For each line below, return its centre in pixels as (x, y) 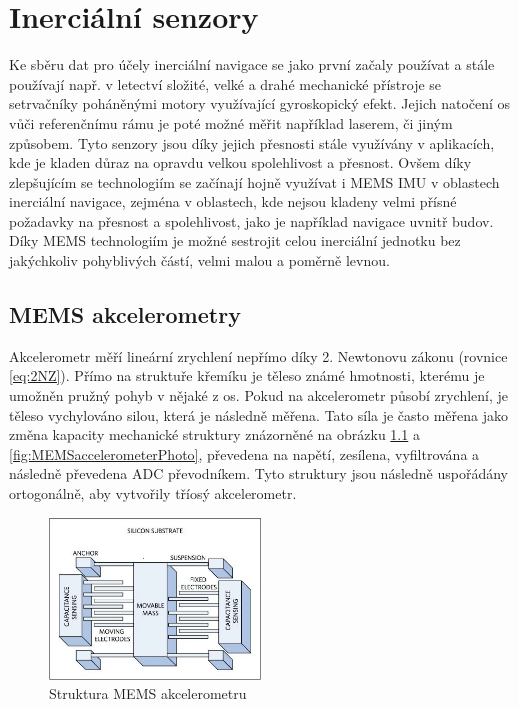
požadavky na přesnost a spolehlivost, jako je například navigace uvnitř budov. (251, 220)
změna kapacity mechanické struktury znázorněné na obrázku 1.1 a (214, 434)
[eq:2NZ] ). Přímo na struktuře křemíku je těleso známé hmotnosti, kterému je (247, 375)
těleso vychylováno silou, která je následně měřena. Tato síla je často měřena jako (258, 414)
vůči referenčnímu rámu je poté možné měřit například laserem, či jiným (231, 122)
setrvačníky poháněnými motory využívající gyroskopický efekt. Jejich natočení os (260, 103)
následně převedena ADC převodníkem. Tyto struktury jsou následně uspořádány (259, 473)
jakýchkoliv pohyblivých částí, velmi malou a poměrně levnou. (199, 260)
